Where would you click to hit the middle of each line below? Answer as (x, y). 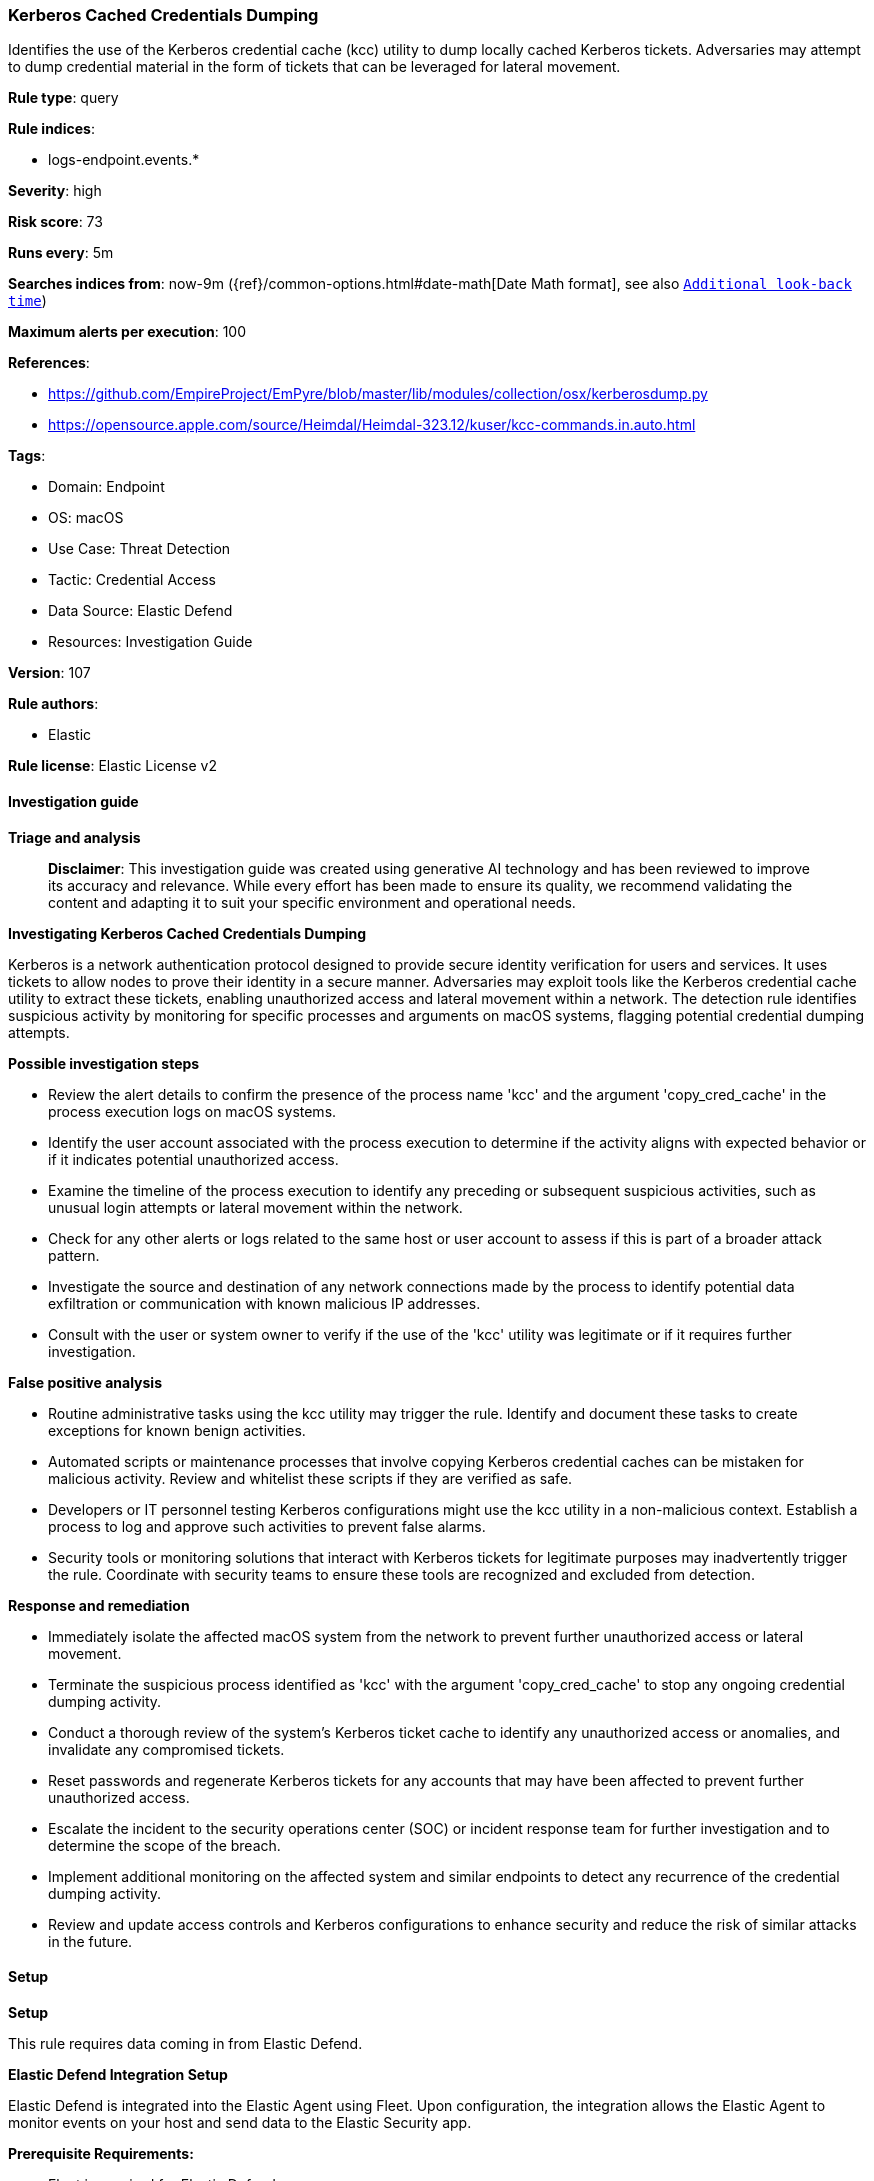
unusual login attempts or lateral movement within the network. (255, 1207)
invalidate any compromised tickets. (166, 1749)
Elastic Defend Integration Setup (118, 2074)
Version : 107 (49, 673)
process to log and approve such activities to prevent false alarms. (267, 1526)
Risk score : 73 (55, 222)
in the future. (90, 1941)
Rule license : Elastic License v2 (112, 766)
